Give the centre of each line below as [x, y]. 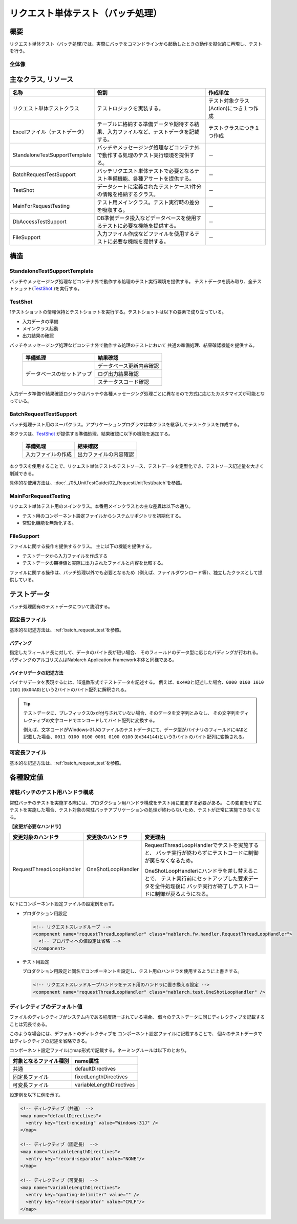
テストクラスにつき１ [234, 128]
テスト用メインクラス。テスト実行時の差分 [148, 202]
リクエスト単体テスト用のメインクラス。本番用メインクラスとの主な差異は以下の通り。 [101, 506]
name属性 [87, 1061]
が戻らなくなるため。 [170, 861]
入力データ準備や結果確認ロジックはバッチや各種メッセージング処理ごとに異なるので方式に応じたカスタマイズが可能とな [137, 394]
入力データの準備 [40, 321]
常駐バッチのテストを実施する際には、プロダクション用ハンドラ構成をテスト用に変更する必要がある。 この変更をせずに [136, 802]
